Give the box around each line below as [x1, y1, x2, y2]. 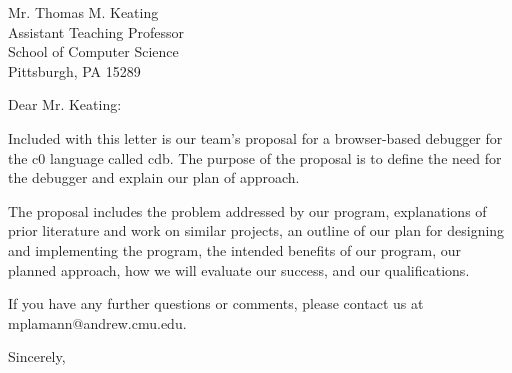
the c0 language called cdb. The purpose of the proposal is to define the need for [8, 147, 502, 168]
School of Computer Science [8, 41, 179, 62]
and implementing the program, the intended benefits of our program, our [8, 239, 462, 260]
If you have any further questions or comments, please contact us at [8, 293, 424, 314]
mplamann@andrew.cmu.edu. [8, 312, 187, 333]
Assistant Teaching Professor [8, 21, 185, 42]
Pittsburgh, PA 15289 [8, 60, 141, 81]
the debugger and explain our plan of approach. [8, 167, 300, 188]
